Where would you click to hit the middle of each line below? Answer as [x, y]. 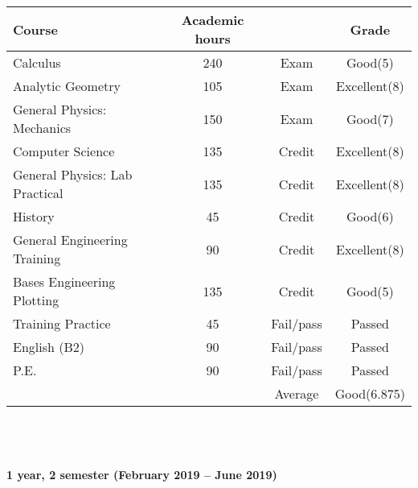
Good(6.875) [370, 393]
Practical [38, 193]
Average [297, 393]
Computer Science [64, 151]
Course [36, 29]
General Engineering [70, 240]
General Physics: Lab [73, 174]
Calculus [37, 62]
